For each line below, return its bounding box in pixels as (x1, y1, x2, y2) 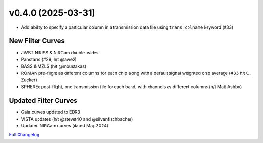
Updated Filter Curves (9, 96, 77, 105)
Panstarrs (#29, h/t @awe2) (21, 56, 77, 62)
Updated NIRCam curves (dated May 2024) (21, 123, 109, 129)
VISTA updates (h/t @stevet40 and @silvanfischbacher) (21, 116, 133, 122)
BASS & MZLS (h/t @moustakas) (21, 63, 87, 69)
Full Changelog (9, 132, 39, 138)
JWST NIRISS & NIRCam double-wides (21, 50, 99, 55)
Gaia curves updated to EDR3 (21, 109, 80, 115)
